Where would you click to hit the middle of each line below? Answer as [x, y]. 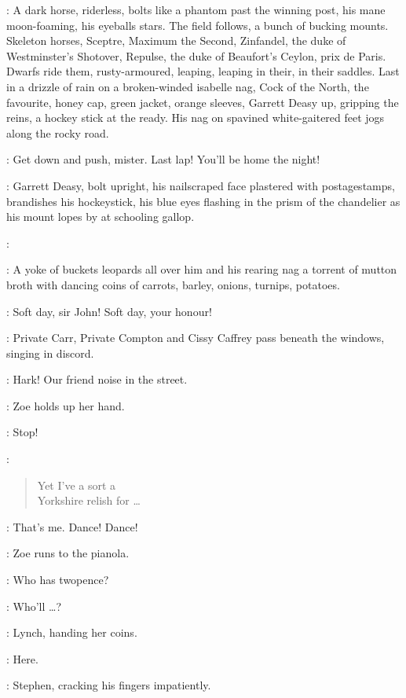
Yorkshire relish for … [89, 500]
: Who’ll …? [34, 606]
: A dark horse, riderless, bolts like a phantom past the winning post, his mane [196, 9]
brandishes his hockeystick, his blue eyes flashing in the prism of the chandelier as [203, 201]
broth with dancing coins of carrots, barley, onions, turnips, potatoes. [173, 284]
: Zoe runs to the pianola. [68, 553]
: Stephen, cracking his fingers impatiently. [109, 685]
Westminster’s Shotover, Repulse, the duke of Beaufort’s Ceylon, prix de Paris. [196, 55]
